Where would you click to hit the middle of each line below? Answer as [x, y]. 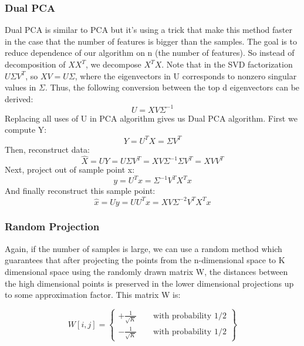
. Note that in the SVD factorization [227, 64]
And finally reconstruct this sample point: [80, 191]
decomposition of [35, 64]
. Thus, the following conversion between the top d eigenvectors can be [172, 87]
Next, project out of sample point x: [70, 169]
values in [21, 87]
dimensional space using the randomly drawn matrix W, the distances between [146, 271]
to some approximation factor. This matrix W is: [93, 295]
